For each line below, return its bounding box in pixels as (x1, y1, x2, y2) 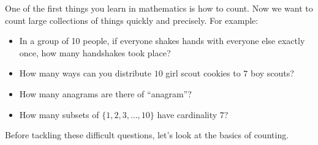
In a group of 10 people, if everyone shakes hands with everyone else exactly (19, 34, 305, 47)
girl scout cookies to (165, 67, 241, 80)
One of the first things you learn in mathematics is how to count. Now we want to (5, 2, 313, 14)
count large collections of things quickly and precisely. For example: (5, 13, 259, 26)
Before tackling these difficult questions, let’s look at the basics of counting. (5, 128, 289, 141)
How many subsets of (19, 108, 99, 121)
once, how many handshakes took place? (19, 46, 171, 59)
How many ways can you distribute (19, 67, 152, 80)
